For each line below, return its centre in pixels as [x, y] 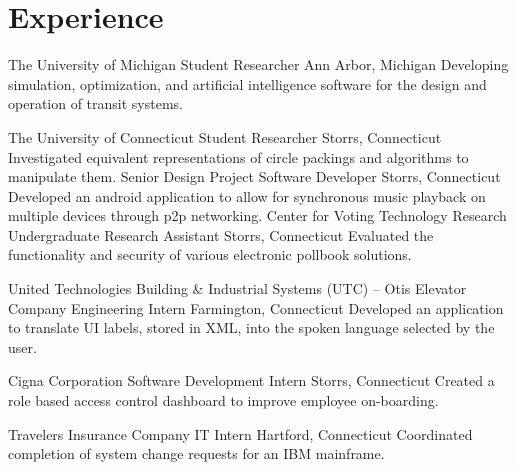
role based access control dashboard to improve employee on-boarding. [223, 400]
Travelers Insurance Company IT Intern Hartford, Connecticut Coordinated [240, 433]
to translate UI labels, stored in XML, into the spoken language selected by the [251, 327]
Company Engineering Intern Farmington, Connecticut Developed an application [256, 307]
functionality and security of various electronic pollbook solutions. [210, 254]
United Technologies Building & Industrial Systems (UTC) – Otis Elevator [237, 288]
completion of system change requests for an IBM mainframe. [196, 453]
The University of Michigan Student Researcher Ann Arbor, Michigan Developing [258, 64]
